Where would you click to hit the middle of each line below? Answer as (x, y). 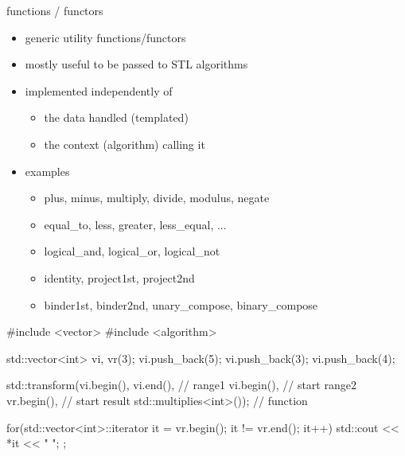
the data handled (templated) (116, 117)
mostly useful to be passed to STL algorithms (136, 64)
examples (47, 171)
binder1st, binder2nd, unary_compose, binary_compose (181, 304)
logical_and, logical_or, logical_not (132, 251)
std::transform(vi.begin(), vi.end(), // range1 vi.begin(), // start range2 (181, 385)
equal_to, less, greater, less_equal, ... (135, 224)
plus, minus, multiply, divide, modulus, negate (157, 198)
